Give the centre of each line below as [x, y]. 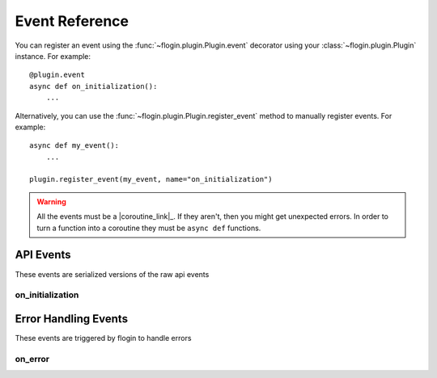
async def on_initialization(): [93, 86]
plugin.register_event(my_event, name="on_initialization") [151, 179]
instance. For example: [53, 56]
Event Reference [72, 21]
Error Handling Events [72, 319]
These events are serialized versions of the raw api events [112, 274]
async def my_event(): [74, 146]
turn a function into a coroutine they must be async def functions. [149, 228]
